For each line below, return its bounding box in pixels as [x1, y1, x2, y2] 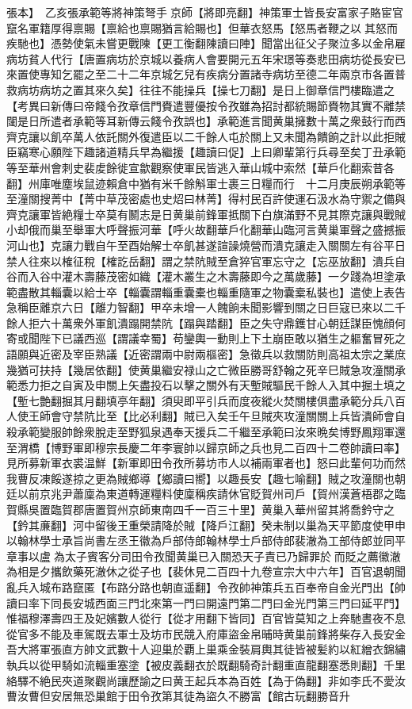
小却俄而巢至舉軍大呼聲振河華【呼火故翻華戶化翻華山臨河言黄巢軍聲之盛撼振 [6, 221, 406, 238]
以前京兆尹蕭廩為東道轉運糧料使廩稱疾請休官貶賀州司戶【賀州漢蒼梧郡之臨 [17, 485, 406, 502]
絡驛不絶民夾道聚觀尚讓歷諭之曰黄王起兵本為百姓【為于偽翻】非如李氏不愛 [6, 672, 395, 688]
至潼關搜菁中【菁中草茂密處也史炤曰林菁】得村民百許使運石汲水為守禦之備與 [6, 190, 406, 207]
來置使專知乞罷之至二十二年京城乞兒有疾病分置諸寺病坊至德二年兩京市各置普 [6, 66, 406, 82]
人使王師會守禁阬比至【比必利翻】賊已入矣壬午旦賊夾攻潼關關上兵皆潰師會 [6, 408, 395, 424]
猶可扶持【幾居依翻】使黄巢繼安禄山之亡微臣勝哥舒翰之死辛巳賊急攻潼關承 [17, 361, 406, 377]
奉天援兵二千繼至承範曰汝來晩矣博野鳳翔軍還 [172, 423, 406, 440]
